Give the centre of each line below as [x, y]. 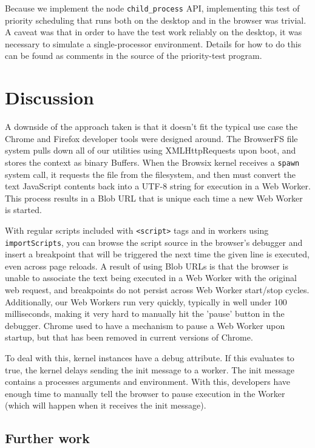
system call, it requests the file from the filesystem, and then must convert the [150, 174]
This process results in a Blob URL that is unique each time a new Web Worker [154, 198]
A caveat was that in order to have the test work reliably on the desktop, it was [154, 32]
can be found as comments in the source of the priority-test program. [134, 56]
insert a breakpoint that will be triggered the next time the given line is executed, [157, 254]
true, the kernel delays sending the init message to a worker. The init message [150, 369]
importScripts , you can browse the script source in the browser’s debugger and [154, 242]
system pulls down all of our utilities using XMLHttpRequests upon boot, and [151, 150]
